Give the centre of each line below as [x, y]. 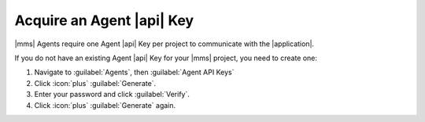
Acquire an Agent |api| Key [104, 20]
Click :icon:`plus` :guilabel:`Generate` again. [105, 105]
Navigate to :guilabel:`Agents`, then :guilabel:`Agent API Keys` [134, 72]
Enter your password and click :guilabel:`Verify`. [112, 95]
